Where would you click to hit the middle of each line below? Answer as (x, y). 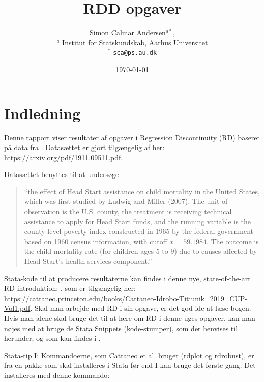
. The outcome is (233, 241)
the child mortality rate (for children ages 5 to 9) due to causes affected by (141, 251)
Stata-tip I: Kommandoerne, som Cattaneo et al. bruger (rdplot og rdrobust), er (129, 355)
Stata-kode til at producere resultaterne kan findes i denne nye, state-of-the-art (127, 278)
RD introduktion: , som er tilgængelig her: (70, 288)
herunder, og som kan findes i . (52, 338)
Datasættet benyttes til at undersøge (62, 174)
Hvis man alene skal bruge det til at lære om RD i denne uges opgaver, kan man (130, 318)
